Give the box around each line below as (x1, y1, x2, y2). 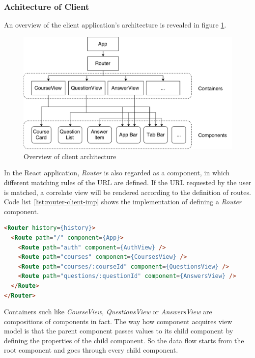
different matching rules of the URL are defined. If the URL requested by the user (4, 177, 252, 187)
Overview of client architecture (24, 151, 116, 161)
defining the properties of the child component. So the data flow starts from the (4, 335, 244, 345)
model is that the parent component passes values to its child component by (4, 326, 233, 336)
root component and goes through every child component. (4, 345, 178, 355)
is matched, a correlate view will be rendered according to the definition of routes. (4, 187, 251, 197)
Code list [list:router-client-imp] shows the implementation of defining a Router (4, 196, 242, 207)
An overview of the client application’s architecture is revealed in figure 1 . (4, 20, 227, 30)
